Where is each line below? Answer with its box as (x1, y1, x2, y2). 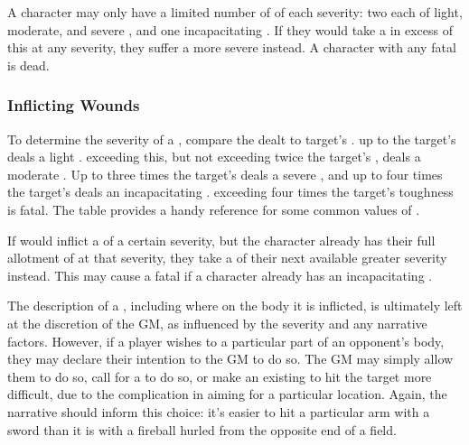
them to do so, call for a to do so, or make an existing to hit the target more (7, 366, 432, 385)
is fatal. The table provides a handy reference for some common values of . (7, 199, 420, 218)
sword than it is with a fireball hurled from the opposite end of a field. (7, 420, 397, 439)
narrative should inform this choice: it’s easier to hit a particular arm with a (7, 402, 430, 421)
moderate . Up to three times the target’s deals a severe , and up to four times (7, 164, 443, 183)
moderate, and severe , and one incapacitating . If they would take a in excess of (7, 20, 453, 39)
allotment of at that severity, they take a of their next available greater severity (7, 248, 447, 267)
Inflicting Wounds (7, 94, 140, 116)
